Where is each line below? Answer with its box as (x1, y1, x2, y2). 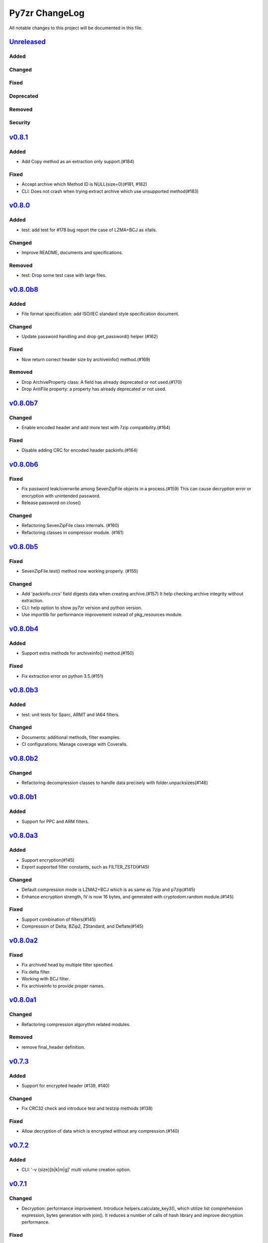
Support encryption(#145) (21, 857, 74, 863)
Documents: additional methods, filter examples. (21, 734, 121, 740)
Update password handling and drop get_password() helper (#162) (21, 334, 158, 340)
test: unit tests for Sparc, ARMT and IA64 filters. (21, 711, 120, 717)
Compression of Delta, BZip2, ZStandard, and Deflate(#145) (21, 923, 144, 929)
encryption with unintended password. (21, 493, 101, 499)
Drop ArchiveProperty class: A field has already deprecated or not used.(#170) (21, 379, 182, 385)
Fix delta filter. (21, 969, 51, 975)
